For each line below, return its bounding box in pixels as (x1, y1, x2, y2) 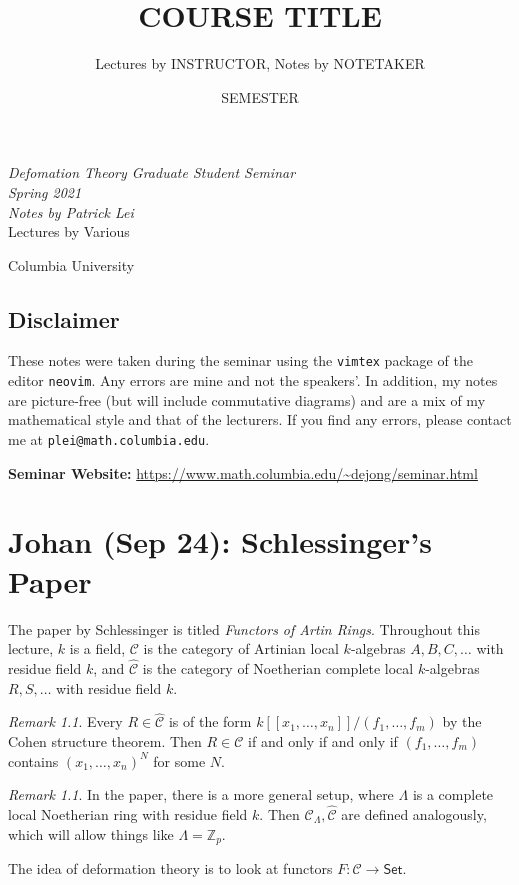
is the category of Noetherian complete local (142, 657, 414, 678)
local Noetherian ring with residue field (8, 803, 248, 824)
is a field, (69, 638, 126, 659)
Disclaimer (8, 303, 120, 334)
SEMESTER (221, 86, 299, 107)
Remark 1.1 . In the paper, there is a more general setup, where (8, 784, 394, 805)
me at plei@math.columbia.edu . (8, 428, 210, 449)
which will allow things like (8, 823, 174, 844)
